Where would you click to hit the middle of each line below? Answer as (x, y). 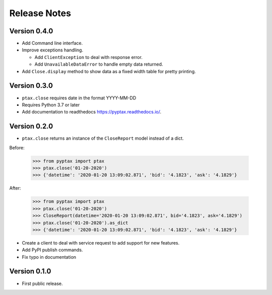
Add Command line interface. (52, 43)
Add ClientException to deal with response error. (89, 57)
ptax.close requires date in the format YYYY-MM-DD (79, 98)
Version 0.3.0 (31, 86)
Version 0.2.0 (31, 126)
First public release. (42, 283)
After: (15, 188)
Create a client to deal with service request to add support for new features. (101, 243)
